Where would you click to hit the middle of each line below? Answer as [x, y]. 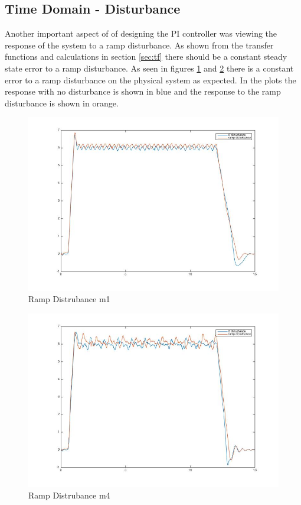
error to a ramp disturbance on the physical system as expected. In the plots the [150, 80]
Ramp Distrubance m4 [69, 495]
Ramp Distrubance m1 [69, 299]
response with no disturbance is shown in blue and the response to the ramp [143, 91]
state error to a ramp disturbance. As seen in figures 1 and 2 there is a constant [149, 68]
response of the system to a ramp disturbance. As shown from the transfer [139, 45]
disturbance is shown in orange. [62, 103]
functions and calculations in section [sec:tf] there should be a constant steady [146, 56]
